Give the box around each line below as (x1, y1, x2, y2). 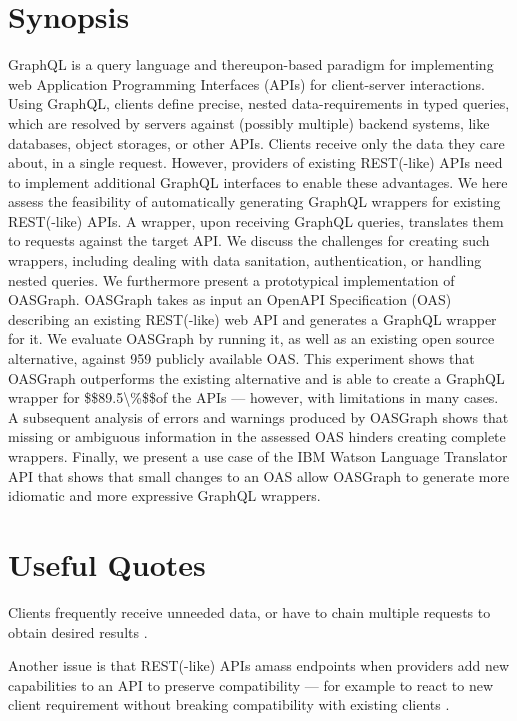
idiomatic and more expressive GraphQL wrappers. (8, 485, 321, 506)
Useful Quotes (8, 543, 206, 584)
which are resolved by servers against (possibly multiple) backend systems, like (8, 112, 490, 133)
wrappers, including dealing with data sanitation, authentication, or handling (8, 250, 482, 271)
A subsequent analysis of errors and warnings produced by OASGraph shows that (8, 406, 509, 427)
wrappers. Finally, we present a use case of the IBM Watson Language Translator (8, 446, 508, 466)
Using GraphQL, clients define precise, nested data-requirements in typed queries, (8, 93, 510, 114)
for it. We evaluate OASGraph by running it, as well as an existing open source (8, 328, 495, 349)
